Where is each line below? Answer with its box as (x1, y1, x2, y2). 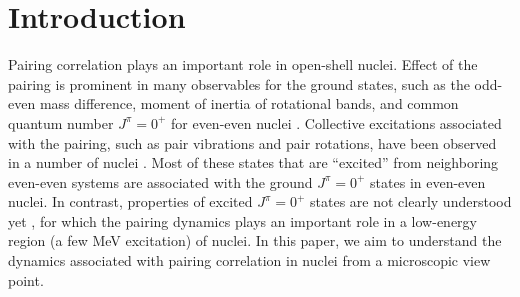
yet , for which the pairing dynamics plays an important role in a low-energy (8, 210, 477, 231)
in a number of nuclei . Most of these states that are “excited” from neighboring (8, 152, 499, 173)
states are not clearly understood (310, 191, 512, 212)
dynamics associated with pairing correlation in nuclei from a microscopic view (8, 250, 491, 271)
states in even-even (370, 171, 486, 192)
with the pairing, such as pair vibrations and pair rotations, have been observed (8, 132, 497, 153)
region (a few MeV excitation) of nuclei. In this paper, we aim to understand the (8, 230, 502, 251)
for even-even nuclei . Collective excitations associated (171, 112, 502, 133)
